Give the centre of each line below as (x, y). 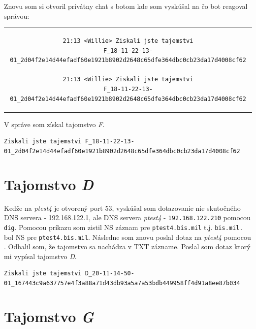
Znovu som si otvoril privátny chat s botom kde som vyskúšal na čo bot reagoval (126, 6)
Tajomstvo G (49, 316)
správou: (17, 16)
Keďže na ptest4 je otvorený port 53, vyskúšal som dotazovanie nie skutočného (122, 208)
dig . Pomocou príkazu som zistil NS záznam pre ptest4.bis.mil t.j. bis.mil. (124, 227)
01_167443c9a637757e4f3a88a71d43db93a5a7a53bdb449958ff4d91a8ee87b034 (122, 283)
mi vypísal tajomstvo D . (40, 256)
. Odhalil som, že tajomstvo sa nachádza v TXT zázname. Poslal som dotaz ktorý (127, 247)
